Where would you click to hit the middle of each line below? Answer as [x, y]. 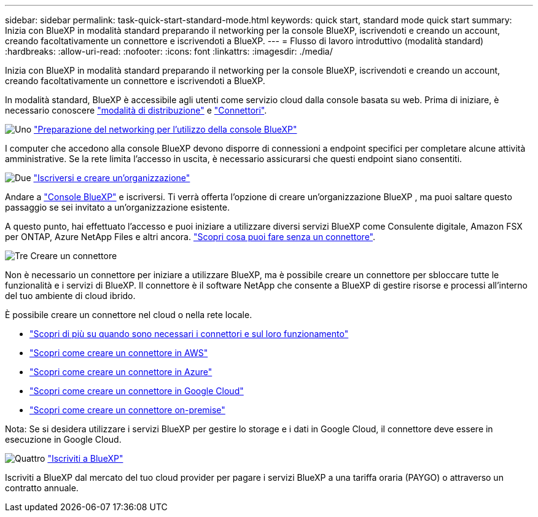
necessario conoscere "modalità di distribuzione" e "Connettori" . [136, 110]
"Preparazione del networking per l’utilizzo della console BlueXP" [166, 129]
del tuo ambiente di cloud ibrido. [70, 296]
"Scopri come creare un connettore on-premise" [127, 410]
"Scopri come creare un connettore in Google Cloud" [137, 391]
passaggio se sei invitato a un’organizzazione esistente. [117, 207]
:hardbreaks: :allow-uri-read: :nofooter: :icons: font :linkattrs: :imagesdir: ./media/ [169, 51]
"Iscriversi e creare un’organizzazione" [112, 178]
